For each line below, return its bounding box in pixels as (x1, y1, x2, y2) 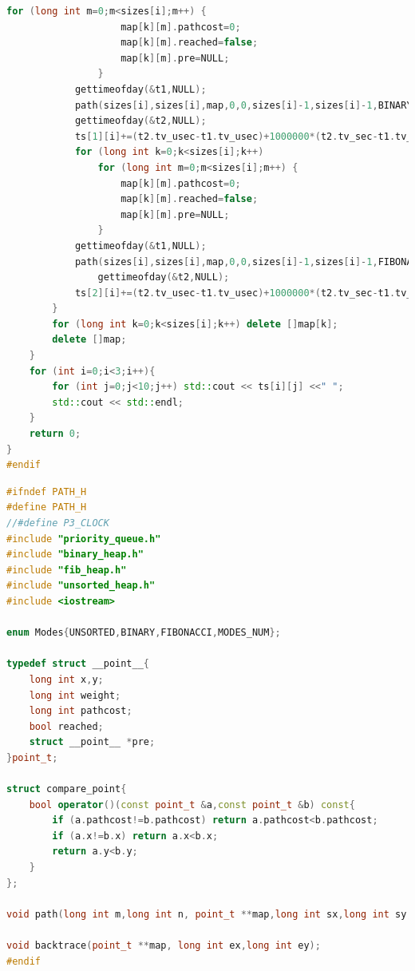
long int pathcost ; (29, 705, 132, 717)
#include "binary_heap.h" (6, 549, 144, 561)
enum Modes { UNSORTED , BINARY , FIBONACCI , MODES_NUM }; (6, 627, 281, 639)
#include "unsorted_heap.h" (6, 580, 156, 592)
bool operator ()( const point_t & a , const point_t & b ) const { (29, 799, 355, 810)
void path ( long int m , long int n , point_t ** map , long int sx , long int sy (6, 908, 407, 920)
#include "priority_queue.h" (6, 533, 161, 545)
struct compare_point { (6, 783, 127, 795)
